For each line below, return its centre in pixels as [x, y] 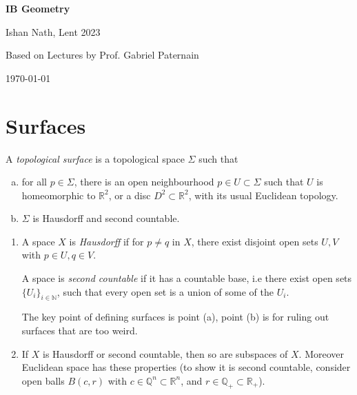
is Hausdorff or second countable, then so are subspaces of [165, 353]
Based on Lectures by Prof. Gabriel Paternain [102, 55]
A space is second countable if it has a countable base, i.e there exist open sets [187, 278]
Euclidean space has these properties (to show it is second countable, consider [186, 367]
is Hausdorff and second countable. [106, 218]
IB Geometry [38, 8]
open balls [43, 380]
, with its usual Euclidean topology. [263, 195]
